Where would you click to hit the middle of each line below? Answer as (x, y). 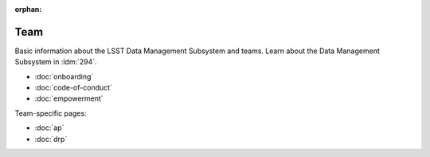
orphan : (28, 9)
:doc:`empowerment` (69, 98)
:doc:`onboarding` (64, 76)
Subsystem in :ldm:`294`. (56, 62)
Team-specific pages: (51, 113)
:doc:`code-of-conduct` (74, 88)
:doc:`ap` (49, 128)
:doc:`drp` (51, 139)
